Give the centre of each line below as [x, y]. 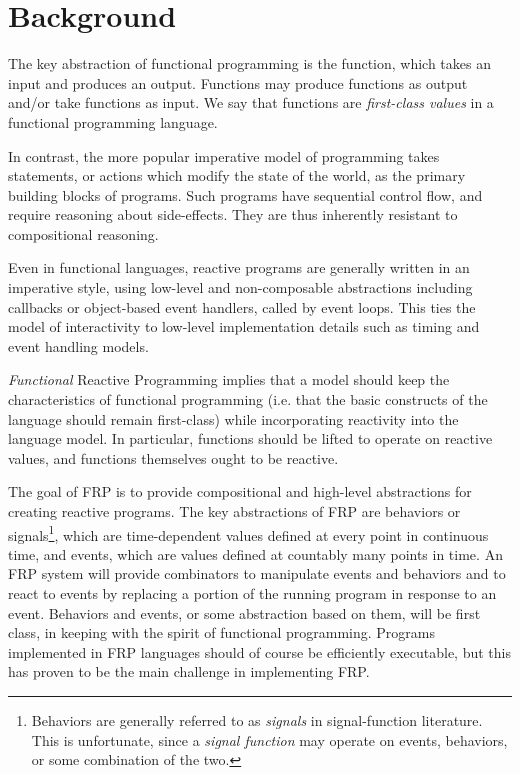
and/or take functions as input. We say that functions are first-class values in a [251, 102]
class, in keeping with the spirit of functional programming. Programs [221, 632]
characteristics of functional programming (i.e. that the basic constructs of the [248, 399]
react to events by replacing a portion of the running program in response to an [252, 593]
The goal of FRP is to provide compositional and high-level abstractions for [240, 491]
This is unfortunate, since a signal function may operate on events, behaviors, [269, 739]
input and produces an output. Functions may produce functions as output [238, 82]
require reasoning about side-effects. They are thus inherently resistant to [233, 214]
